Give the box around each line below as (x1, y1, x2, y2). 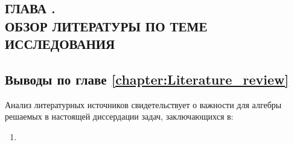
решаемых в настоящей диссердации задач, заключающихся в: (5, 110, 234, 123)
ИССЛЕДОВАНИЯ (5, 34, 115, 53)
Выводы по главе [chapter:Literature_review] (5, 69, 289, 88)
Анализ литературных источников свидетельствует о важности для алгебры (5, 98, 282, 111)
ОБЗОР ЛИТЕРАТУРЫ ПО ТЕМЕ (5, 16, 208, 35)
